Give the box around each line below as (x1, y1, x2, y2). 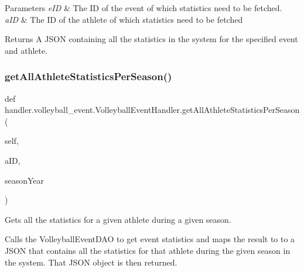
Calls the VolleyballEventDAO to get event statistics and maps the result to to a (5, 233, 295, 245)
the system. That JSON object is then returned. (5, 256, 177, 268)
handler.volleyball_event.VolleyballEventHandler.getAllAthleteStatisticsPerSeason (5, 104, 300, 116)
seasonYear (5, 174, 45, 186)
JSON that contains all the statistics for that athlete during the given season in (5, 244, 291, 256)
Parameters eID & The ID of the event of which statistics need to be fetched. (5, 2, 282, 13)
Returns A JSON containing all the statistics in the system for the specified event (5, 33, 298, 45)
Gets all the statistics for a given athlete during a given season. (5, 213, 231, 225)
